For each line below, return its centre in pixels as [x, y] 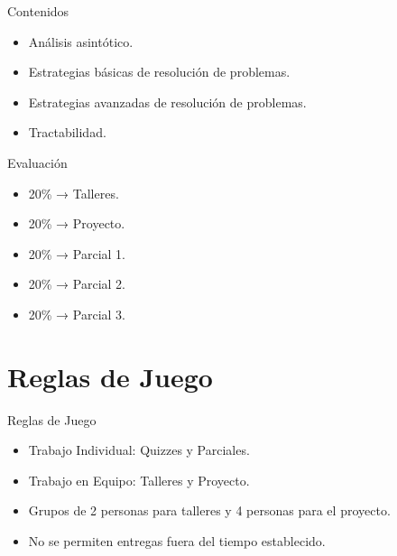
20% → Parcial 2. [77, 284]
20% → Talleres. [74, 193]
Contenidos [38, 11]
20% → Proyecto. [77, 223]
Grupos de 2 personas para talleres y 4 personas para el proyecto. [209, 510]
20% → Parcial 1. [77, 253]
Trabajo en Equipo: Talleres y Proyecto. [139, 480]
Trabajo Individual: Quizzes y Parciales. [139, 450]
